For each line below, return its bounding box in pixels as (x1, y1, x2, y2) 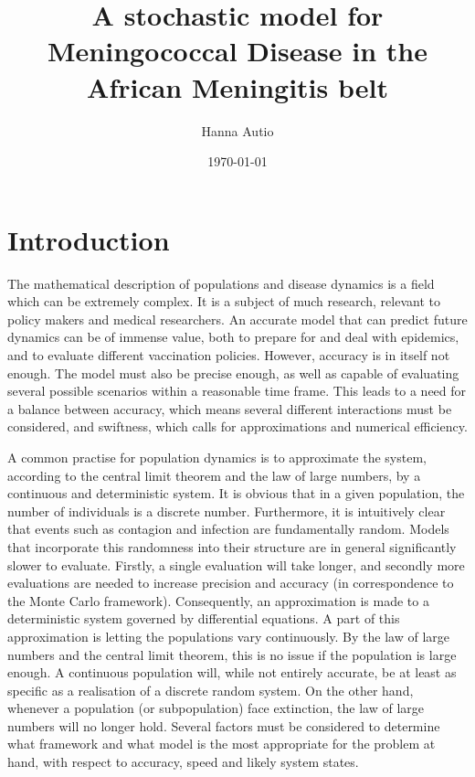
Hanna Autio (201, 121, 274, 140)
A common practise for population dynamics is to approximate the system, (7, 447, 427, 466)
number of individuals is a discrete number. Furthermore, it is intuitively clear (7, 501, 446, 520)
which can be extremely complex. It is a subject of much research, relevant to (7, 292, 440, 311)
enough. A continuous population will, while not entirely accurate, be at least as (7, 663, 457, 682)
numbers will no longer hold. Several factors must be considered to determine (7, 716, 440, 735)
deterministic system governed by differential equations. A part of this (7, 609, 400, 628)
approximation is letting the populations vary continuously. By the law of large (7, 626, 449, 645)
